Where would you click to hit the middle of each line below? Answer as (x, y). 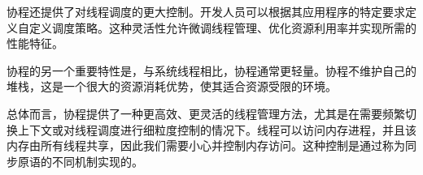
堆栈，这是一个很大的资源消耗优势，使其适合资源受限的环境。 (172, 86)
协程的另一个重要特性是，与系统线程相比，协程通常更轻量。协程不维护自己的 (211, 70)
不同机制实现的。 (97, 161)
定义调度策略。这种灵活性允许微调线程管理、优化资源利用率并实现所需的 (222, 27)
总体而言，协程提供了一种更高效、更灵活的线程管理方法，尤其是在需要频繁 (206, 113)
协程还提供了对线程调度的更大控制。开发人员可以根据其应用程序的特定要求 (206, 11)
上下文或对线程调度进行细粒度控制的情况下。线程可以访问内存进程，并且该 (217, 129)
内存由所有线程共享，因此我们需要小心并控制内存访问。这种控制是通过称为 (206, 145)
